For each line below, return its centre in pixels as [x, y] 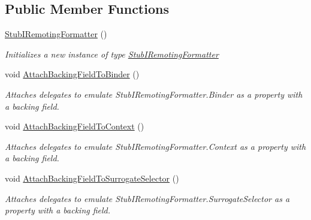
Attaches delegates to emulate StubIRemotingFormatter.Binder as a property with [154, 94]
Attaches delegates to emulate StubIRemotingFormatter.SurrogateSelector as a [147, 198]
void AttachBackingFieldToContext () [75, 126]
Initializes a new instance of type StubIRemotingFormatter [112, 54]
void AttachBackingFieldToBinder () [72, 74]
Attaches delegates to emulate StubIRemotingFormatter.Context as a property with [155, 146]
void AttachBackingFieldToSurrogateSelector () [92, 178]
